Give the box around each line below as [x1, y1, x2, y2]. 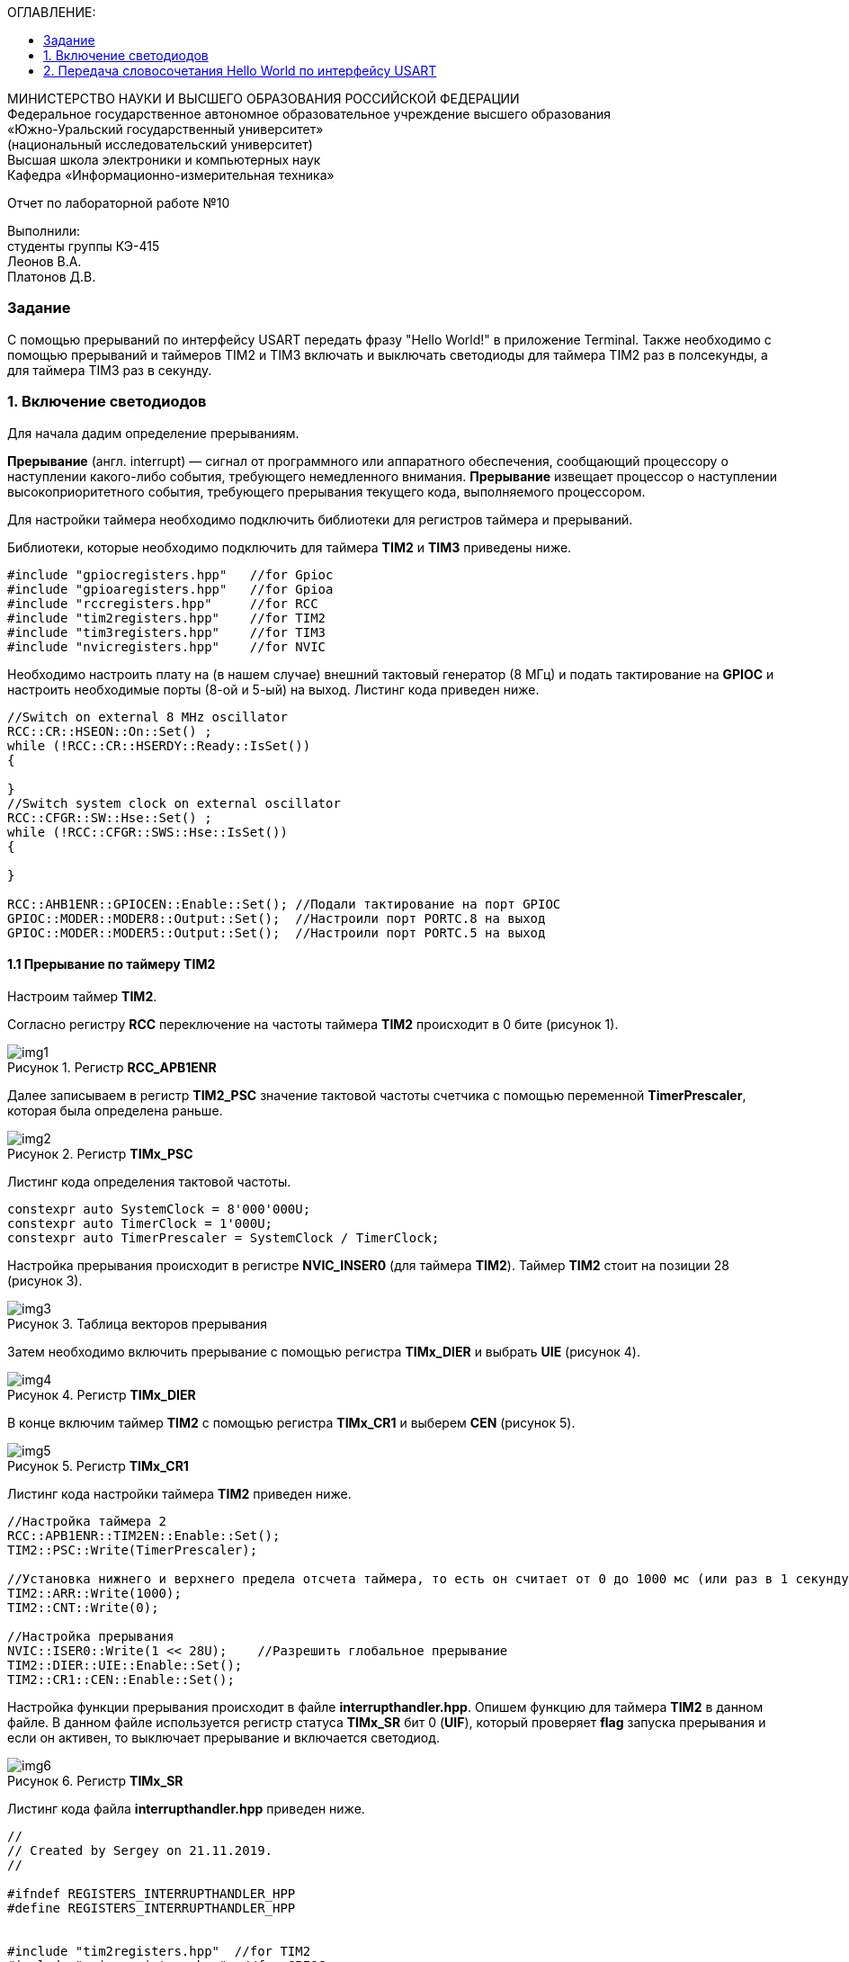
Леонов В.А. [7, 254, 82, 269]
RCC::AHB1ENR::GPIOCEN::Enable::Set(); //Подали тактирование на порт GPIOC [7, 896, 561, 911]
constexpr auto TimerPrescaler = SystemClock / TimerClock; [7, 1230, 440, 1245]
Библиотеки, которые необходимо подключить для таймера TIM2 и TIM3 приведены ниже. [7, 539, 572, 555]
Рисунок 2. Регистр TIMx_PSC [7, 1145, 193, 1161]
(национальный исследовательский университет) [7, 137, 313, 152]
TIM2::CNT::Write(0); [7, 1599, 159, 1615]
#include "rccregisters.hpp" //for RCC [7, 596, 318, 611]
